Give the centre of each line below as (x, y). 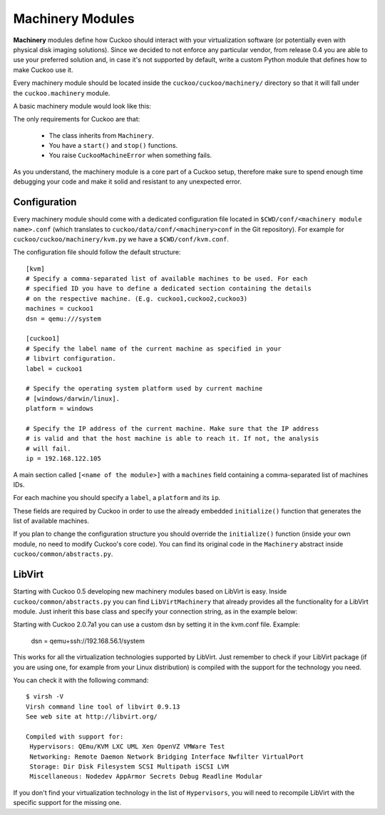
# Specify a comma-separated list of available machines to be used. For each (167, 279)
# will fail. (48, 449)
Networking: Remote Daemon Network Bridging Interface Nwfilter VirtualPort (167, 756)
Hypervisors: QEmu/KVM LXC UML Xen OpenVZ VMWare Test (127, 747)
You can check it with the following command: (81, 680)
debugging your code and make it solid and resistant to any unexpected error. (127, 181)
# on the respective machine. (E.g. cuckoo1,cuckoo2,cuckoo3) (137, 299)
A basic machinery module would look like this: (82, 106)
